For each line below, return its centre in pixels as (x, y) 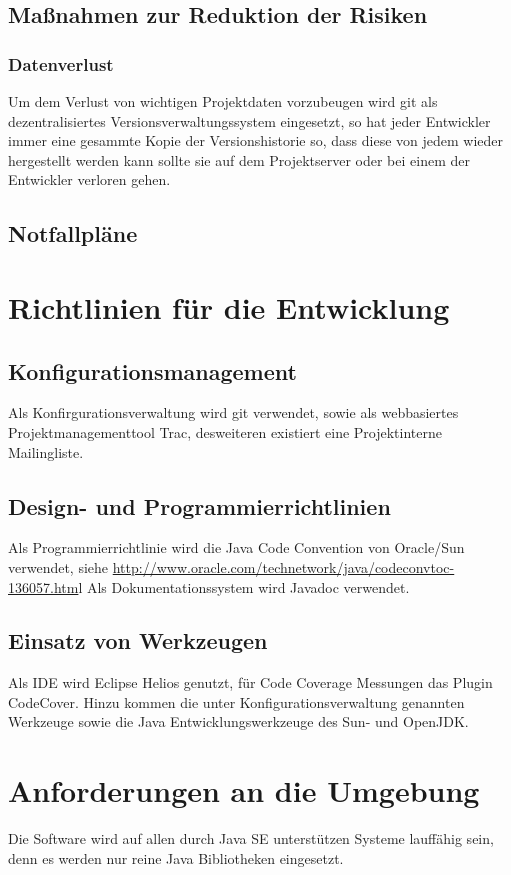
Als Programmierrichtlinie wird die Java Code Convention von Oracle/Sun (236, 547)
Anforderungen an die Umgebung (244, 790)
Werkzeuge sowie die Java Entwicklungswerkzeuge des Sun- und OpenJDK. (238, 721)
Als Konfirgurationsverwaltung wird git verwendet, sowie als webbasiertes (233, 412)
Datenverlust (61, 63)
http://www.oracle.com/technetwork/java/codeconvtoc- (283, 566)
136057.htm (43, 586)
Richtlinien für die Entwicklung (229, 306)
